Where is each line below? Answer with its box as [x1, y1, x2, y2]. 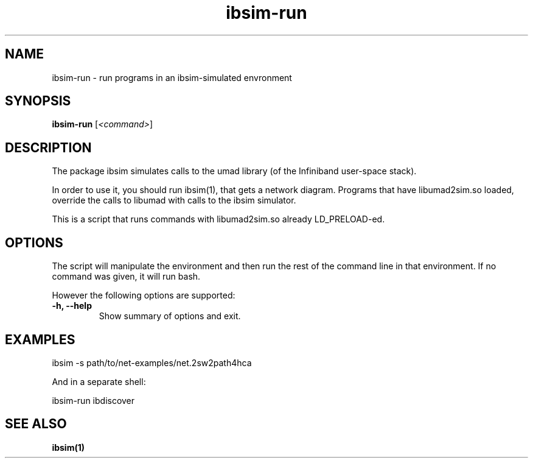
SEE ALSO [5, 416, 67, 432]
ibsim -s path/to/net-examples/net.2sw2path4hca [52, 357, 252, 368]
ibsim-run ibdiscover [52, 395, 135, 406]
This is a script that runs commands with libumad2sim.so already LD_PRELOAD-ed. [52, 214, 385, 225]
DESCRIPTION [5, 140, 92, 155]
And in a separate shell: [52, 376, 146, 387]
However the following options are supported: [52, 290, 235, 301]
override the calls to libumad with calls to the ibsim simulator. [52, 195, 296, 206]
